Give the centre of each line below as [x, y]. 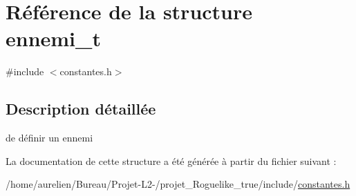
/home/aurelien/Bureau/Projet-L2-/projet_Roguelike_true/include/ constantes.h [178, 184]
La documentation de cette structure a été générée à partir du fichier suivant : [171, 160]
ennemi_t [53, 38]
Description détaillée [81, 109]
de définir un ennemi [49, 138]
